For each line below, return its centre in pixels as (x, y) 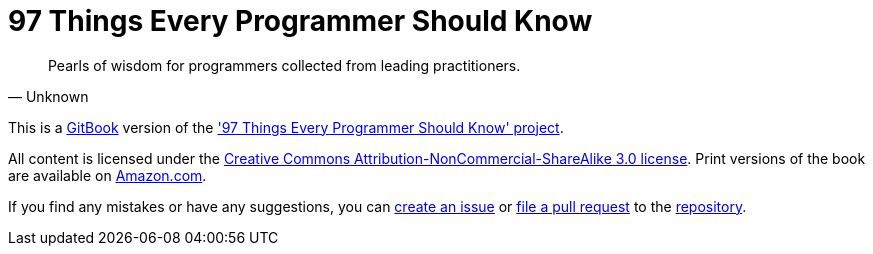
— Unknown (48, 96)
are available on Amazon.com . (107, 175)
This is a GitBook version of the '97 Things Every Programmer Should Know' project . (286, 127)
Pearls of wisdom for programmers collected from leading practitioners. (284, 65)
